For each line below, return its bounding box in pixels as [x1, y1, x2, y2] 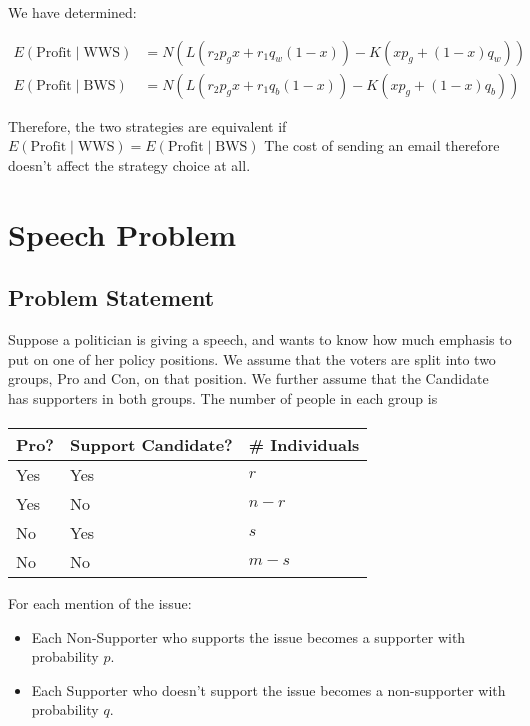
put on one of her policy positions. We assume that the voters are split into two [8, 348, 496, 369]
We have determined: [8, 2, 137, 22]
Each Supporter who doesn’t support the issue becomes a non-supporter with [31, 679, 506, 700]
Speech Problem [8, 213, 237, 254]
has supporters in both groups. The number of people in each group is [8, 387, 438, 408]
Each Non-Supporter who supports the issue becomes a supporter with [31, 626, 466, 647]
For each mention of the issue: [8, 592, 192, 613]
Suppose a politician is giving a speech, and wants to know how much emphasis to [8, 329, 512, 350]
